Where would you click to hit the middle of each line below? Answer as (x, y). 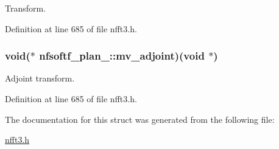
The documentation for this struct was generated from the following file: (140, 119)
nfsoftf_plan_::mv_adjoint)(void (122, 56)
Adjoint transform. (40, 78)
